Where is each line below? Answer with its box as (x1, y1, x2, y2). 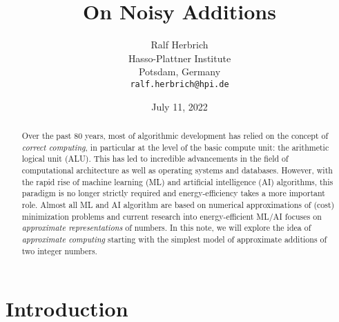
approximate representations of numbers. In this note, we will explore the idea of (21, 222, 311, 234)
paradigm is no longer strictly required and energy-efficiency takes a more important (21, 187, 325, 199)
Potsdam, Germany (138, 64, 221, 79)
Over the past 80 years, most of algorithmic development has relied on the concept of (21, 129, 329, 141)
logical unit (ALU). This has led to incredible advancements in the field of (21, 153, 289, 164)
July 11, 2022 (151, 99, 208, 113)
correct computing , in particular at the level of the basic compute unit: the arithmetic (21, 141, 329, 153)
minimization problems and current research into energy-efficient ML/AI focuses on (21, 210, 322, 222)
